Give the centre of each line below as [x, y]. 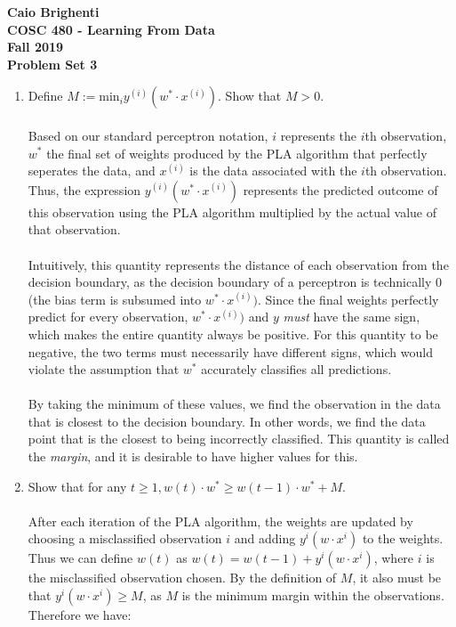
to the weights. [403, 538]
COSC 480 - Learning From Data [111, 29]
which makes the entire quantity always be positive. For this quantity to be [233, 334]
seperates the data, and [92, 171]
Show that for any [77, 486]
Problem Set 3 [52, 64]
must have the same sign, [352, 317]
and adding [265, 538]
